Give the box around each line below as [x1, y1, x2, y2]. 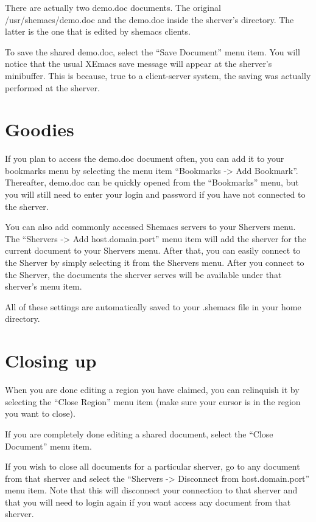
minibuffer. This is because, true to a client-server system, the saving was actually [5, 69, 311, 82]
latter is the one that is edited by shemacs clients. [5, 25, 191, 38]
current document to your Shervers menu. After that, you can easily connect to [5, 244, 301, 257]
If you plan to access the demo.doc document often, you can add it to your [5, 152, 284, 165]
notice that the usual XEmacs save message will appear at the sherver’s [5, 57, 272, 70]
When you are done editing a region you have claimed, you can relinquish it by [5, 383, 300, 396]
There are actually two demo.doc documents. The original [5, 1, 221, 13]
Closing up [5, 348, 97, 373]
